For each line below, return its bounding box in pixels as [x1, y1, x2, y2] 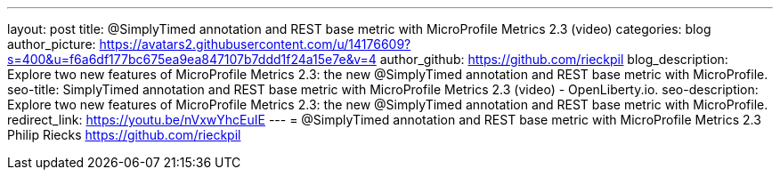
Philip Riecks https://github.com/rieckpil [7, 127, 241, 142]
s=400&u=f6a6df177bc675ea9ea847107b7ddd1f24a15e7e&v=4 [7, 52, 377, 67]
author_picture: [7, 36, 96, 52]
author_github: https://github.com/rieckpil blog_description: [379, 52, 728, 67]
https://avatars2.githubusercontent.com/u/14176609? [99, 36, 411, 52]
